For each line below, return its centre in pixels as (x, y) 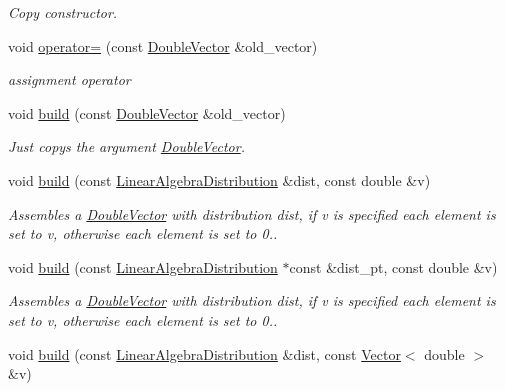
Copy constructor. (63, 12)
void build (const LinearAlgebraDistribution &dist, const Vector (204, 353)
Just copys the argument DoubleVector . (126, 146)
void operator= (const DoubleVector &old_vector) (163, 45)
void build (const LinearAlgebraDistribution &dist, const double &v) (219, 179)
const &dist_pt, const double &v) (393, 266)
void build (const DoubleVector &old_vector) (147, 112)
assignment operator (69, 79)
